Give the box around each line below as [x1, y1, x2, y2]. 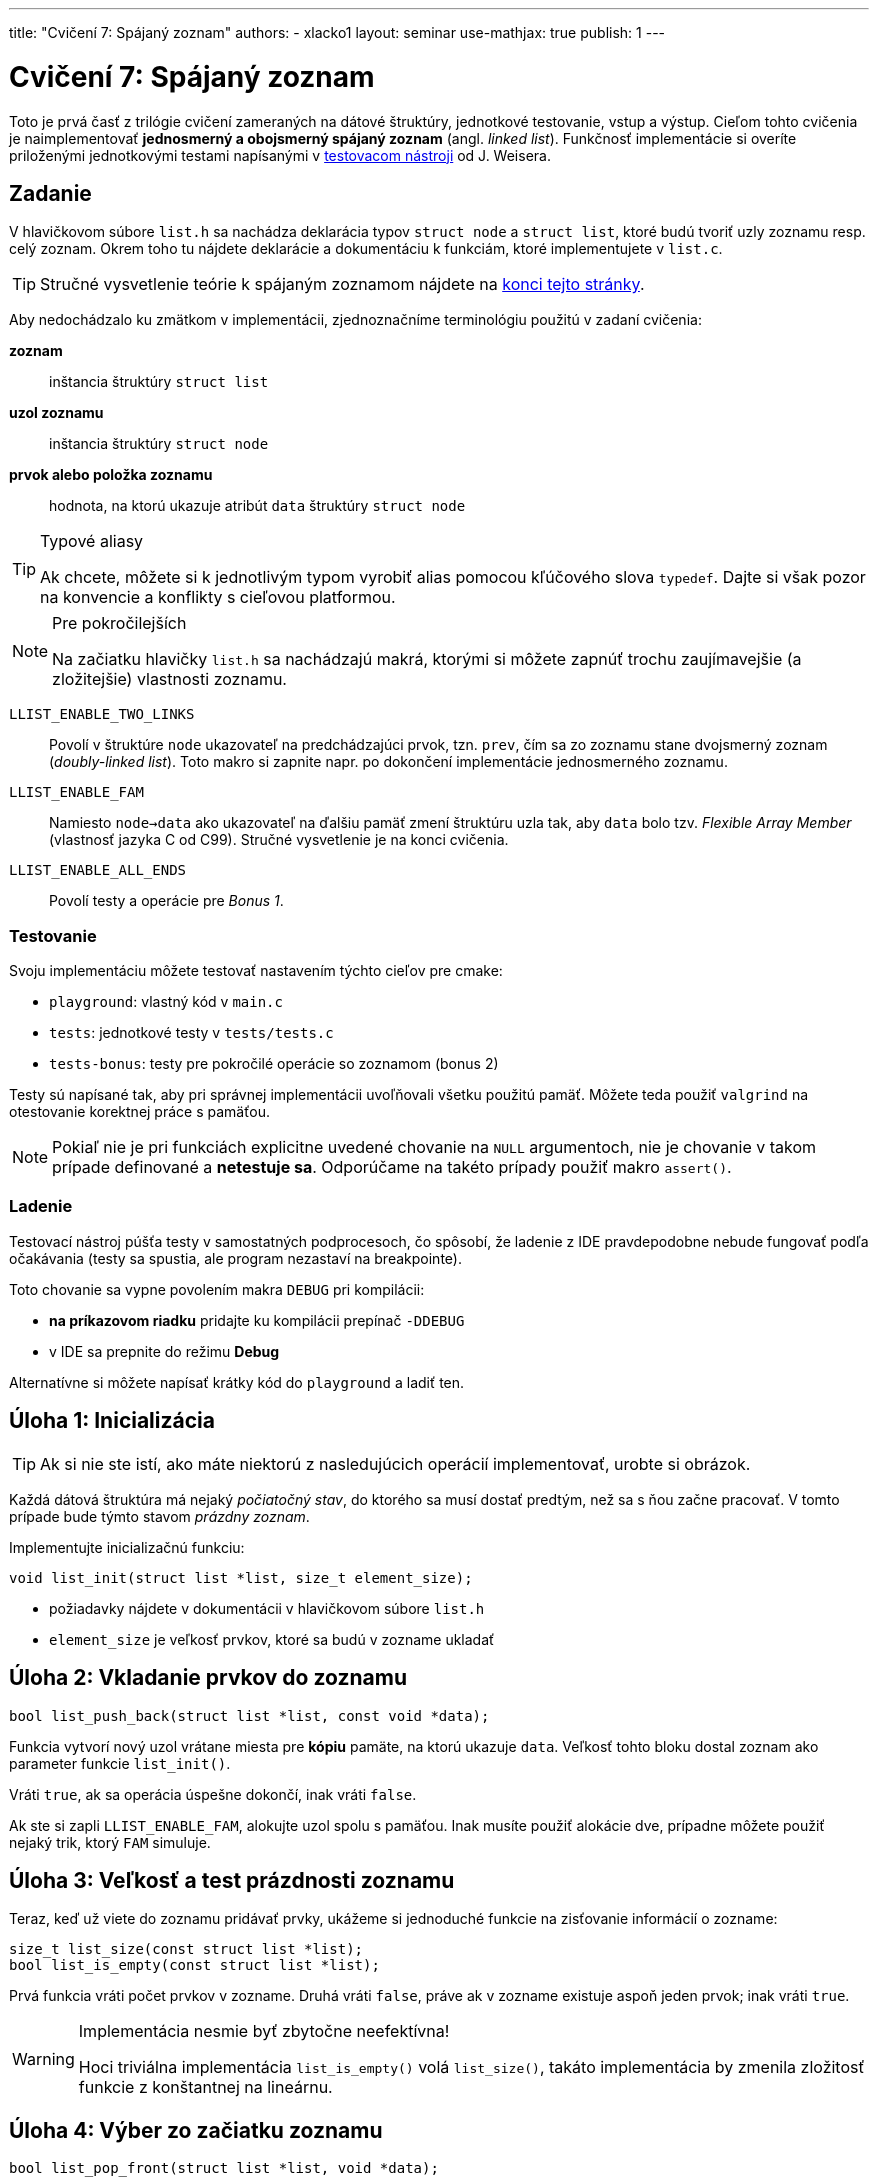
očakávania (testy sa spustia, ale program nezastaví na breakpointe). [9, 1249, 462, 1267]
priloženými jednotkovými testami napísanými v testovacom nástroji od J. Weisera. [9, 146, 551, 164]
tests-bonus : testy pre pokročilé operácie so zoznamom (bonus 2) [49, 1055, 499, 1073]
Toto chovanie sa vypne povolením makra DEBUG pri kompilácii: [9, 1280, 425, 1298]
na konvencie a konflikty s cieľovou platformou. [40, 587, 396, 608]
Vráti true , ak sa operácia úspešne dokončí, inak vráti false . [9, 1785, 417, 1803]
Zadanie [9, 180, 92, 206]
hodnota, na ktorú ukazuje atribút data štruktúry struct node [49, 497, 466, 515]
